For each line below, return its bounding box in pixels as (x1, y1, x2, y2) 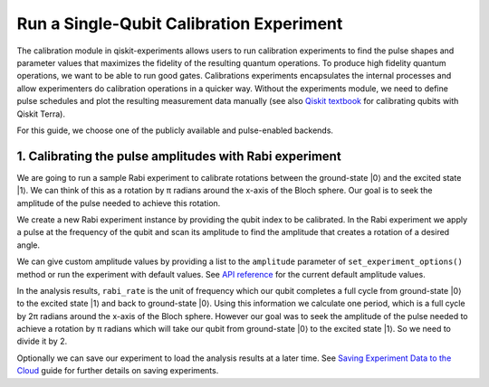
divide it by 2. (16, 335, 68, 347)
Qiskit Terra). (16, 109, 65, 119)
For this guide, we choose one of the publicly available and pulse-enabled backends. (16, 125, 334, 136)
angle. (16, 240, 41, 250)
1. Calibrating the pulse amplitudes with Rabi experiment (16, 148, 341, 164)
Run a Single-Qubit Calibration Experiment (16, 14, 343, 33)
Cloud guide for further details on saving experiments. (16, 365, 219, 376)
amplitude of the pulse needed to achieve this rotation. (16, 197, 221, 208)
